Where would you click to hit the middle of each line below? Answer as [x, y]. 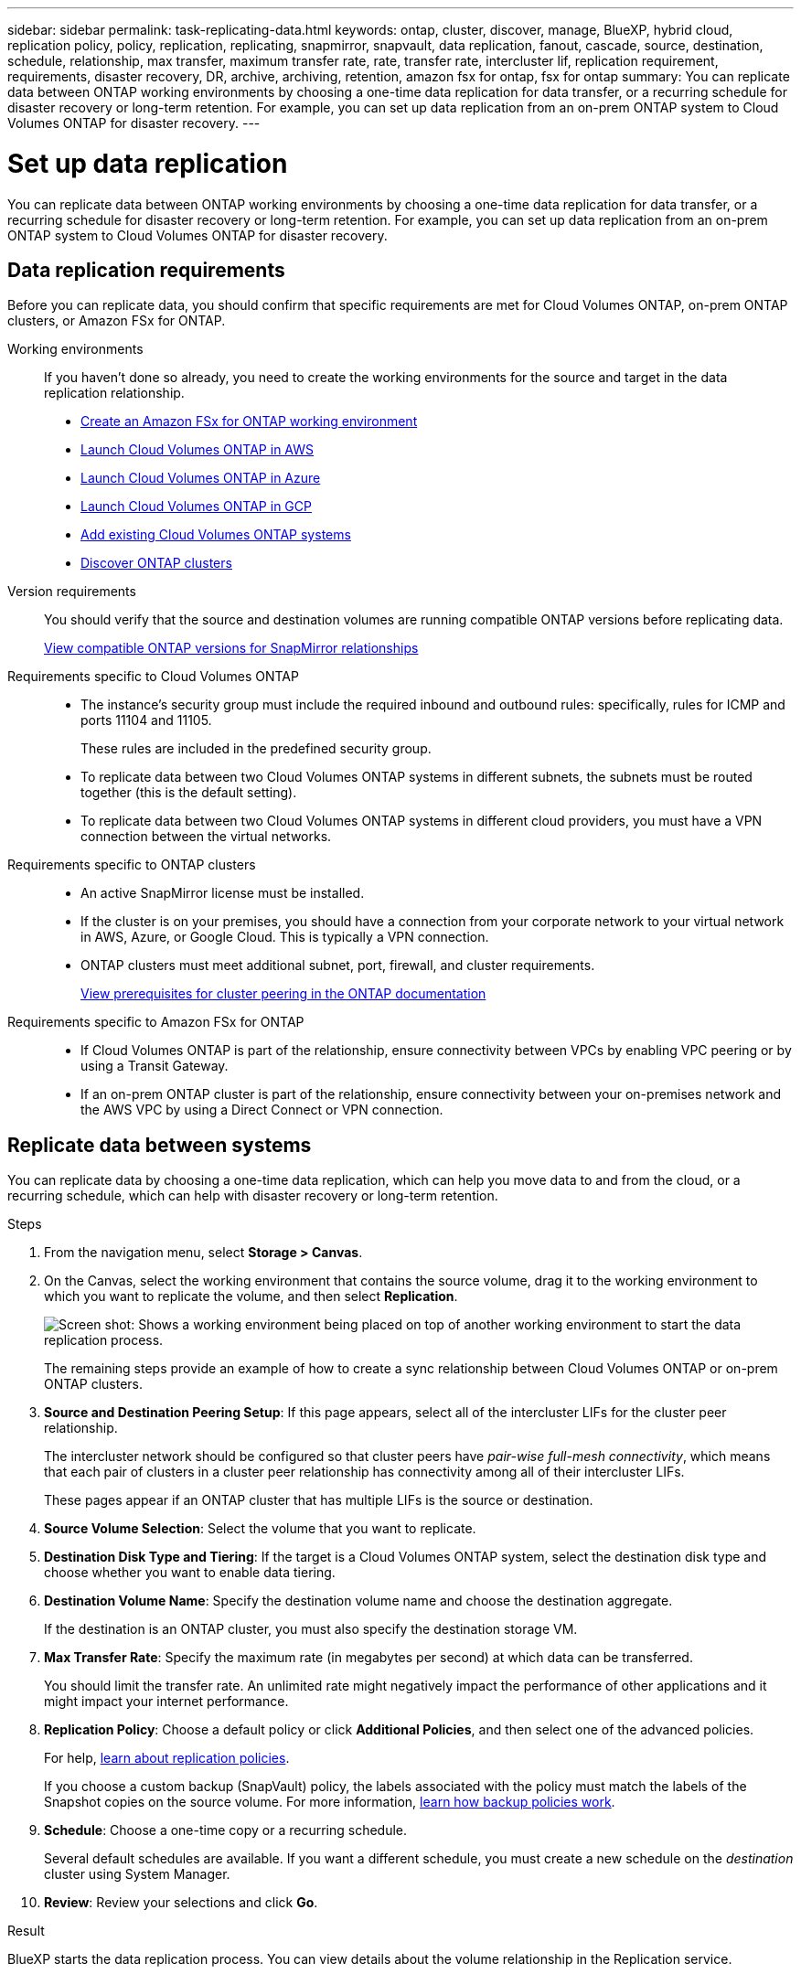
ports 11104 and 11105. [146, 720]
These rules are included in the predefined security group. [256, 749]
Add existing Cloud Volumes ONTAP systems [216, 535]
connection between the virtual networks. [206, 837]
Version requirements [72, 592]
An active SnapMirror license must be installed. [223, 893]
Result [26, 1931]
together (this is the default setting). [189, 793]
